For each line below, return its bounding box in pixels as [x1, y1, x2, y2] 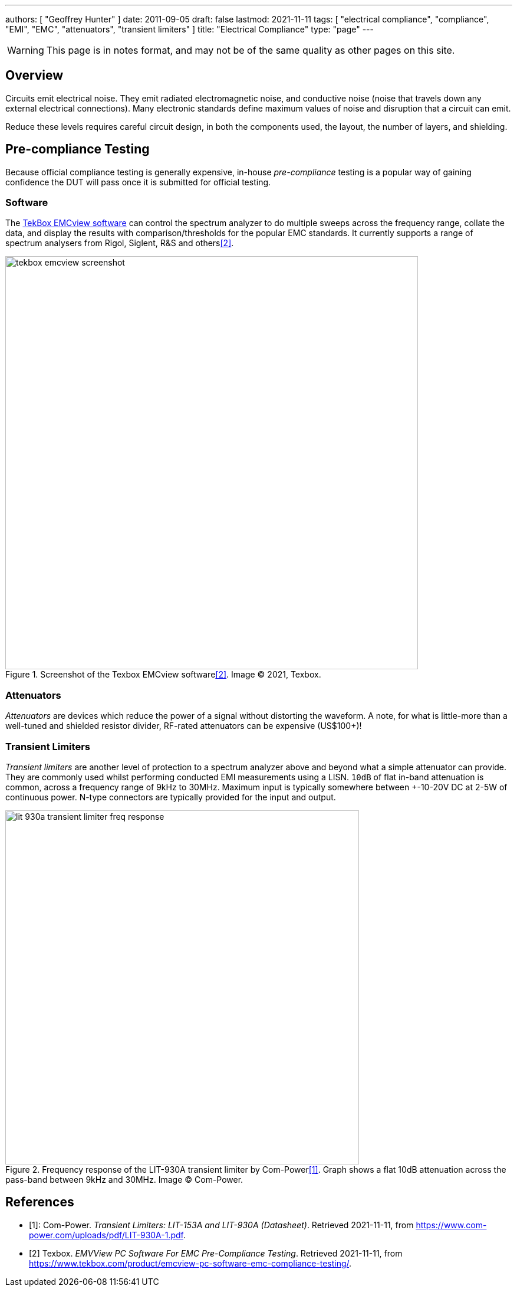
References [5, 1195, 74, 1210]
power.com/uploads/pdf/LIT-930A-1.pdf [29, 1229, 183, 1240]
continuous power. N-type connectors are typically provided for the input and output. [5, 791, 336, 802]
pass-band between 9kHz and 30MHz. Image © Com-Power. [5, 1174, 243, 1185]
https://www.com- [416, 1219, 487, 1230]
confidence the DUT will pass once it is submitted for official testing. [5, 176, 271, 187]
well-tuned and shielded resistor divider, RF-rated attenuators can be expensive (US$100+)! [5, 721, 362, 731]
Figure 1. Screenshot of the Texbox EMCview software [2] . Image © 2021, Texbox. [5, 669, 321, 680]
